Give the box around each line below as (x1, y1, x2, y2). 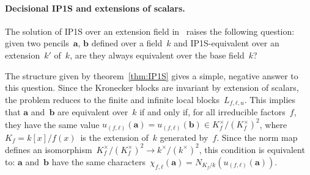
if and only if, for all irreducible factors (139, 105, 286, 118)
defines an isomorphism (5, 143, 92, 155)
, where (259, 118, 287, 130)
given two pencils (5, 37, 69, 49)
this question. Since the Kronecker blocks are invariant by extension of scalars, (5, 81, 299, 94)
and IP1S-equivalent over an (174, 37, 279, 49)
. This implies (244, 93, 296, 105)
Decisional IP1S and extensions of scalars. (5, 1, 185, 14)
